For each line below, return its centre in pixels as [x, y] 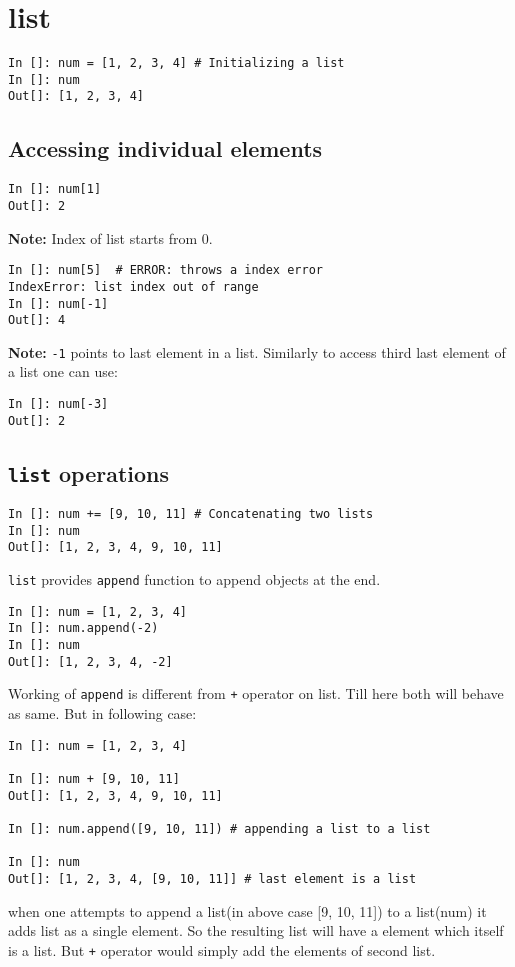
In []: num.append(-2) [83, 628]
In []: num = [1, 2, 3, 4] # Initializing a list [176, 63]
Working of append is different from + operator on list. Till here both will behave [256, 693]
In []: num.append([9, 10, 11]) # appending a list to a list [219, 828]
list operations [89, 472]
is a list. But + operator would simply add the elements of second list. [222, 949]
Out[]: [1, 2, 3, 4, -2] [90, 661]
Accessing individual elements [165, 148]
